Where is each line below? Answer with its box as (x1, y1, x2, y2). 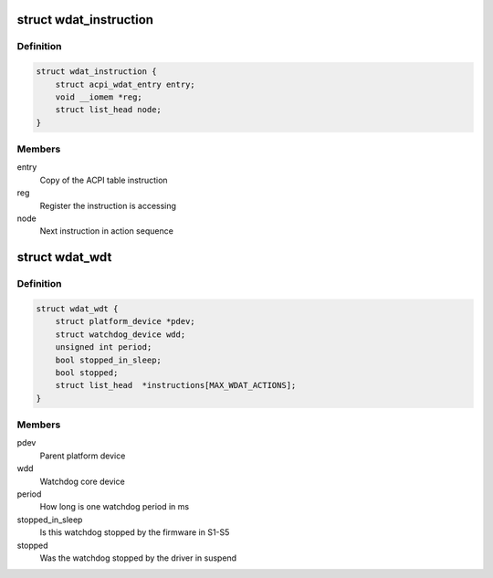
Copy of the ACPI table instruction (39, 174, 168, 185)
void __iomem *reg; (55, 91, 143, 102)
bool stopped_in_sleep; (55, 354, 162, 365)
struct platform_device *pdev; (55, 316, 195, 327)
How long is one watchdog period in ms (39, 501, 190, 512)
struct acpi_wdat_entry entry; (55, 79, 195, 89)
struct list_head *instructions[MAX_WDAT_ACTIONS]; (55, 380, 297, 391)
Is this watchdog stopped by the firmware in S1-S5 (39, 527, 230, 538)
